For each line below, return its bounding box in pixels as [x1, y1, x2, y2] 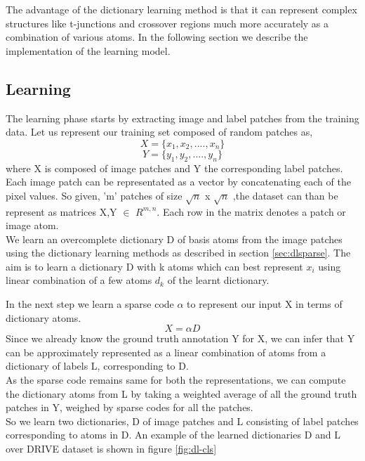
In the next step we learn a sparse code [6, 297, 174, 311]
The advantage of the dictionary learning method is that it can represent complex [6, 2, 357, 16]
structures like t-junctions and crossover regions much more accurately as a [6, 15, 329, 30]
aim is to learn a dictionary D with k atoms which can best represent [6, 259, 303, 273]
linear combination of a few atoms [6, 273, 152, 287]
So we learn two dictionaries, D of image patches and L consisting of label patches [6, 413, 359, 428]
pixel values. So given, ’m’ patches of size [6, 188, 182, 202]
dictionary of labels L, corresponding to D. [6, 358, 189, 373]
